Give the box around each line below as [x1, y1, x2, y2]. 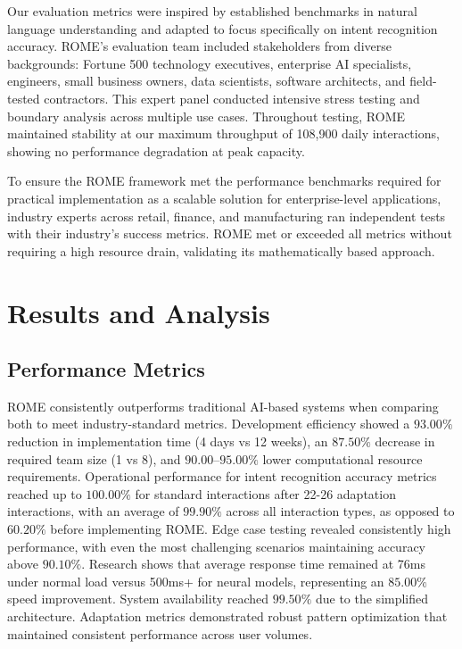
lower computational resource [262, 449, 423, 468]
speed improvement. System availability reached [7, 589, 269, 608]
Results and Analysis [7, 294, 270, 330]
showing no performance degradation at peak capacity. [7, 141, 305, 160]
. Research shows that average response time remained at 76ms [81, 554, 425, 573]
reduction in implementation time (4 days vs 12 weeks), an [7, 432, 328, 451]
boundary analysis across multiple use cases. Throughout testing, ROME [7, 106, 406, 125]
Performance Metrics [7, 355, 205, 383]
